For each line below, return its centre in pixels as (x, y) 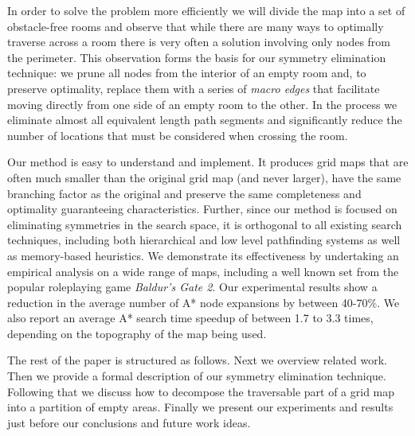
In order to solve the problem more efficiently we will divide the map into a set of (206, 10)
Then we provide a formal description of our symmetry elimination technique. (197, 376)
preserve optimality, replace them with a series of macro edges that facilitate (194, 88)
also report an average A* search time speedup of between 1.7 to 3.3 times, (190, 318)
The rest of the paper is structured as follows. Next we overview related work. (197, 360)
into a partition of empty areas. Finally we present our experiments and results (200, 407)
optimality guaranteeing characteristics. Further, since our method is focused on (202, 209)
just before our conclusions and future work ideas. (129, 422)
